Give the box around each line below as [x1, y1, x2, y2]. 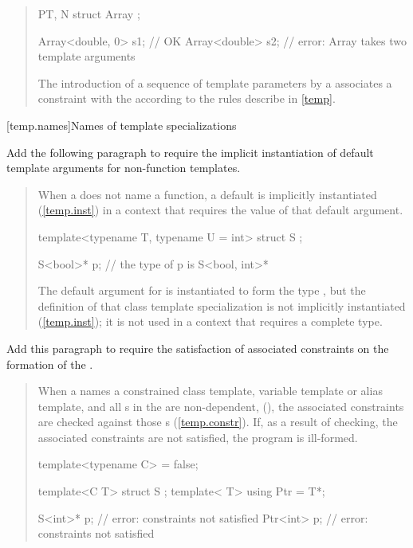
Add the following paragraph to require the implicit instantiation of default [6, 143, 374, 160]
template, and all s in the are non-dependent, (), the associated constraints [37, 397, 404, 414]
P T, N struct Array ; [37, 6, 140, 22]
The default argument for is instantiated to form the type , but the [37, 282, 366, 299]
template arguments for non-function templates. [6, 159, 241, 176]
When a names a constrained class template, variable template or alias [37, 382, 383, 399]
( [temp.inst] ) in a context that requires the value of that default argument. [37, 202, 403, 218]
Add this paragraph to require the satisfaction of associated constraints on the [6, 339, 389, 356]
